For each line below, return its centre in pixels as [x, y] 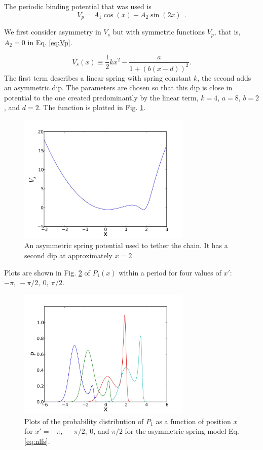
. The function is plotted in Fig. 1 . [92, 107]
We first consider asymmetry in [53, 32]
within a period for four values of [170, 272]
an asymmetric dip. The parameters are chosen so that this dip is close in [118, 88]
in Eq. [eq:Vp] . [50, 42]
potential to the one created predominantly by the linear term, [101, 97]
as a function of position [193, 421]
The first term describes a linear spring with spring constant [98, 77]
